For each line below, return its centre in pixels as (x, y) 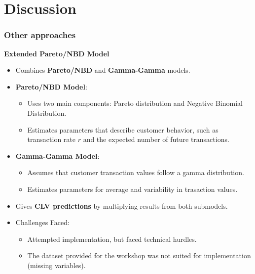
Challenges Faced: (42, 222)
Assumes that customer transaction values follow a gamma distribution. (136, 172)
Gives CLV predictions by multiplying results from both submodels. (122, 205)
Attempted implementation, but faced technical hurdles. (112, 239)
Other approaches (40, 35)
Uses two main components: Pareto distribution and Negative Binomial (135, 103)
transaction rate (51, 139)
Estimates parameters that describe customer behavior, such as (123, 129)
